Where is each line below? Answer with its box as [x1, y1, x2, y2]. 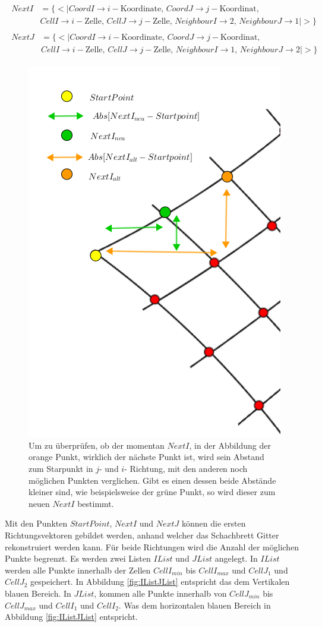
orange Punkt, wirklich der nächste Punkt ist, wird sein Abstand [29, 450, 264, 463]
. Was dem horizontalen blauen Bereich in [118, 598, 271, 611]
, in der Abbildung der [189, 439, 271, 451]
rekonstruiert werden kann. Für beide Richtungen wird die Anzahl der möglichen [5, 540, 299, 553]
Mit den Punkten [5, 517, 68, 530]
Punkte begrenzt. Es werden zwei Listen [5, 552, 151, 565]
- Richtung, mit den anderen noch [124, 462, 248, 474]
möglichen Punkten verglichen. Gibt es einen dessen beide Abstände [29, 474, 276, 486]
